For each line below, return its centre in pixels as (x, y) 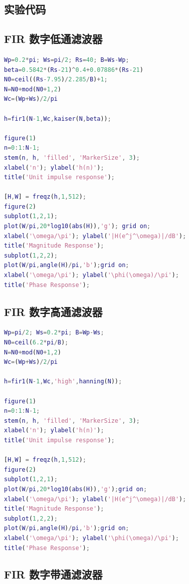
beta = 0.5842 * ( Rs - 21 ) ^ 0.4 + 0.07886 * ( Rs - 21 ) (74, 70)
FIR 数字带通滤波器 (53, 574)
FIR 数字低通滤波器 (53, 39)
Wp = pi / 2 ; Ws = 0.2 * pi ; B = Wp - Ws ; (54, 333)
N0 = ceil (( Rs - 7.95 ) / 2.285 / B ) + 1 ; (56, 80)
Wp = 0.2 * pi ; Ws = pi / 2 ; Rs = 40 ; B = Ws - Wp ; (67, 60)
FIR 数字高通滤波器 (53, 311)
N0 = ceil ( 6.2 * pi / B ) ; (36, 343)
